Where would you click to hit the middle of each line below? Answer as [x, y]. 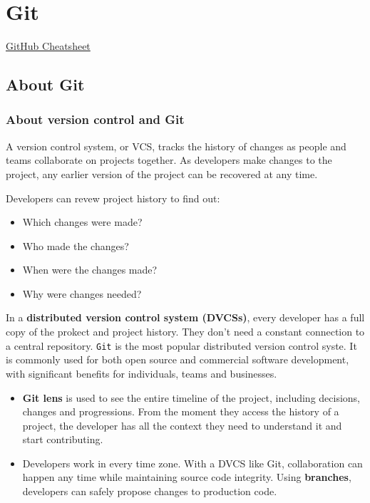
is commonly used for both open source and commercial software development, [178, 359]
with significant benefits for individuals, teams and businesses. [142, 373]
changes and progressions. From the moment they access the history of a [181, 411]
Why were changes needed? [82, 293]
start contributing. [63, 439]
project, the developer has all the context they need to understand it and [182, 425]
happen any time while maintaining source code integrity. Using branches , [187, 477]
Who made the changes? [76, 245]
